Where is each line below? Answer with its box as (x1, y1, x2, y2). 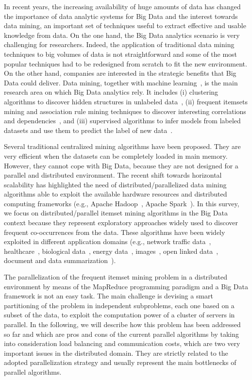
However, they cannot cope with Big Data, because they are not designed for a (4, 160, 238, 170)
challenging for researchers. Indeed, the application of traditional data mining (4, 39, 235, 50)
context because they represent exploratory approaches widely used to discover (4, 217, 238, 228)
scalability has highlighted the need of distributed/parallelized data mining (4, 179, 227, 189)
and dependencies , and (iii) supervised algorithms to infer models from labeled (4, 116, 241, 126)
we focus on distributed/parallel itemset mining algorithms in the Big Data (4, 208, 228, 218)
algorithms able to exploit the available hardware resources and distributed (4, 189, 227, 199)
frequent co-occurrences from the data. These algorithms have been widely (4, 227, 225, 237)
